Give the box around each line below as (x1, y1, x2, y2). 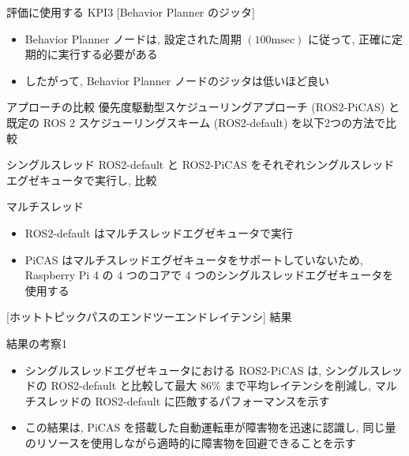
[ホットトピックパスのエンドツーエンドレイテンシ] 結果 (6, 308, 292, 325)
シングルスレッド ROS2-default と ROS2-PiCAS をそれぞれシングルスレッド (6, 156, 395, 173)
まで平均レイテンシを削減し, (224, 377, 371, 394)
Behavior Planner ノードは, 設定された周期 (24, 30, 242, 47)
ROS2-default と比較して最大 (51, 377, 197, 394)
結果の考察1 (6, 335, 67, 351)
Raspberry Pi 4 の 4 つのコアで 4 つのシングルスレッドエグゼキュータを (24, 267, 394, 283)
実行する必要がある (58, 46, 158, 62)
